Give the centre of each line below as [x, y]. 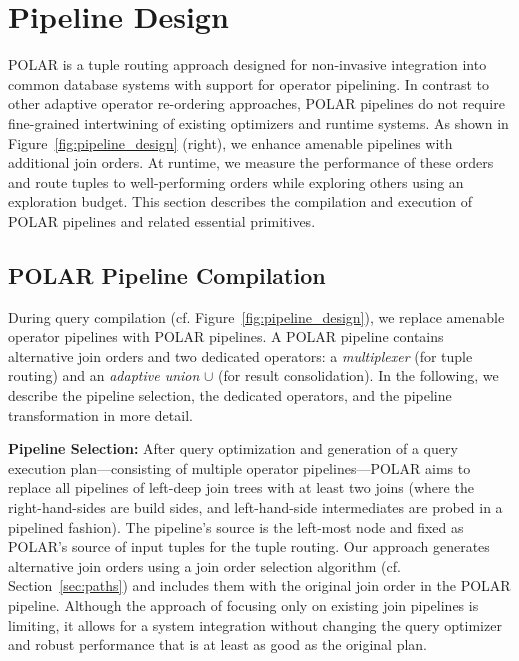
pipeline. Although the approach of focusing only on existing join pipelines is [243, 604]
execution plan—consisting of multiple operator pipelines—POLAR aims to [239, 467]
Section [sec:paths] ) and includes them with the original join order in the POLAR [259, 585]
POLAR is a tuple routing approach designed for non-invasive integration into [247, 64]
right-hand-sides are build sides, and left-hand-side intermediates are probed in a [255, 507]
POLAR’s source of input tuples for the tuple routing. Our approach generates [249, 546]
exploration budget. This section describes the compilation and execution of [240, 201]
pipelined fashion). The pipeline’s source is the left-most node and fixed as [236, 526]
